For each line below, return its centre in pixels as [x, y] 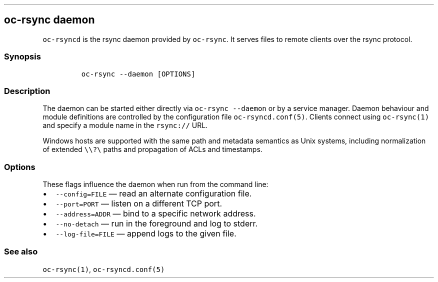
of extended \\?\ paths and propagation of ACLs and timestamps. [152, 149]
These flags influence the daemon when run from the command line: [155, 184]
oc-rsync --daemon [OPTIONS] [138, 74]
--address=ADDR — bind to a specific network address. [156, 214]
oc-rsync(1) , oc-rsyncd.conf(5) [104, 269]
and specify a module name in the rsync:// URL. [125, 125]
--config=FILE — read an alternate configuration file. [154, 194]
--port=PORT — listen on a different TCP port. [139, 204]
